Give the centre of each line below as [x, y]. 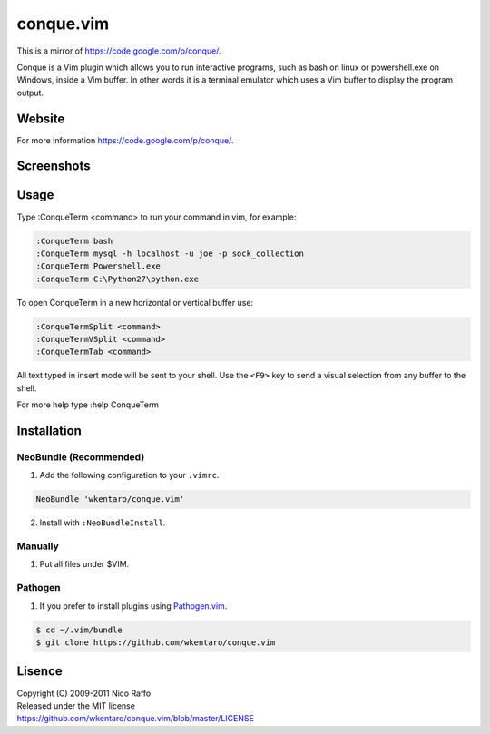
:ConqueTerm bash [74, 241]
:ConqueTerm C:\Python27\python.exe [118, 279]
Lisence [39, 671]
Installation [49, 431]
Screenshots [54, 166]
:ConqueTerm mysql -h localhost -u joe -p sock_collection [170, 253]
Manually [38, 546]
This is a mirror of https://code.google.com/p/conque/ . [119, 51]
